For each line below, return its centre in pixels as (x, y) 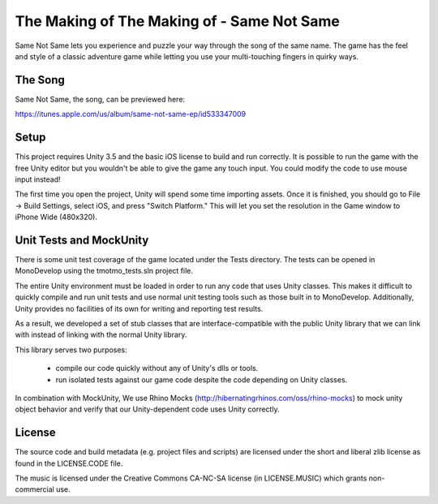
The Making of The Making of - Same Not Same (178, 21)
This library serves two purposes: (71, 350)
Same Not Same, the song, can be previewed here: (100, 99)
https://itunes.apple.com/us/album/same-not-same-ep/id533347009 (131, 114)
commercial (34, 489)
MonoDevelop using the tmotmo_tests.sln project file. (104, 271)
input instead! (38, 179)
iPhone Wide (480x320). (56, 217)
